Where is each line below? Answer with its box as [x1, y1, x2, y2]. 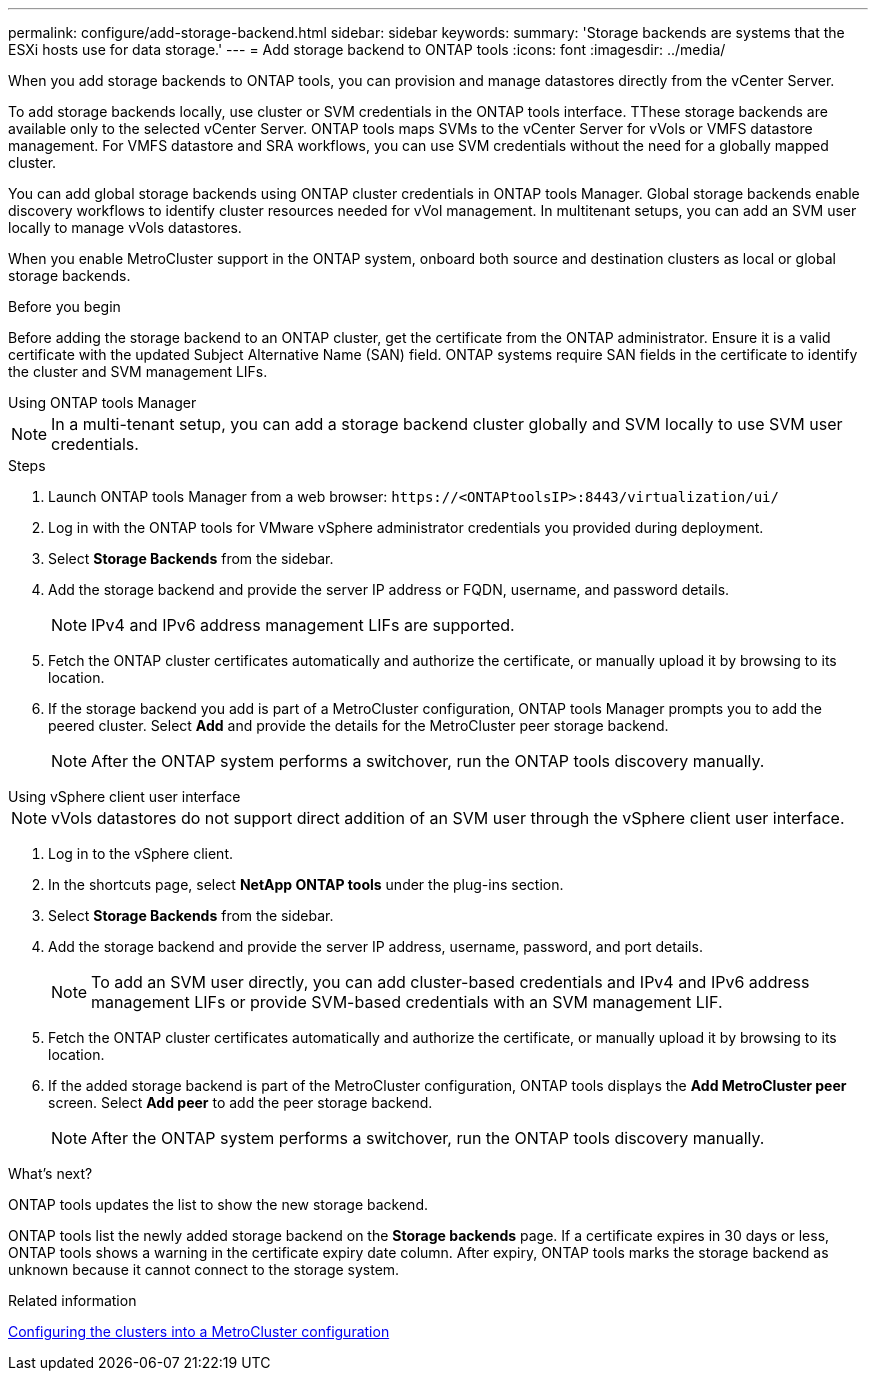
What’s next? [8, 1165, 93, 1182]
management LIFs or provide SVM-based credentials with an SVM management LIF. [91, 992, 723, 1012]
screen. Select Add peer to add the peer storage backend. [48, 1094, 433, 1111]
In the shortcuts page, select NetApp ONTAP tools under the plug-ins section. [48, 876, 564, 893]
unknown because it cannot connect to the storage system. [8, 1261, 400, 1278]
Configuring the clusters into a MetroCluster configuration [8, 1323, 390, 1340]
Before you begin [8, 298, 121, 315]
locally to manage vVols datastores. [8, 219, 242, 236]
